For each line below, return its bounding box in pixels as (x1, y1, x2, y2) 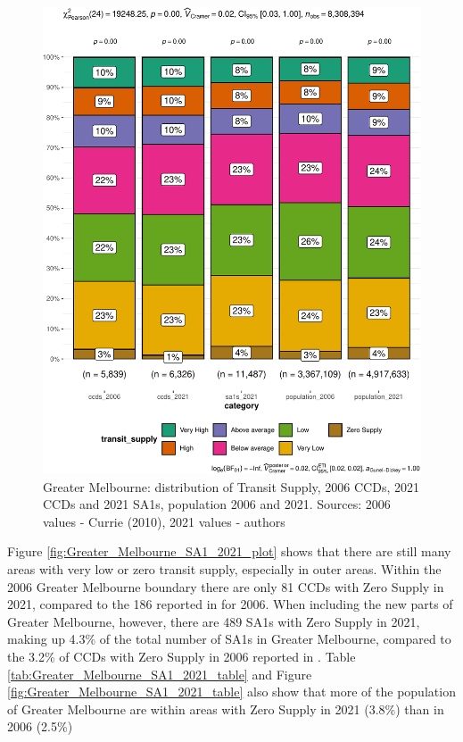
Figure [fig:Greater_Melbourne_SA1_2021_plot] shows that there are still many (7, 542, 451, 561)
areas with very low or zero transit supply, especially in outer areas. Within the (7, 560, 442, 579)
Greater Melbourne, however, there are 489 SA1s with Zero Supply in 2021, (7, 612, 420, 630)
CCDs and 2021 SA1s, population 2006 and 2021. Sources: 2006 (43, 495, 391, 513)
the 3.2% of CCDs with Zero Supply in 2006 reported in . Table (7, 647, 356, 666)
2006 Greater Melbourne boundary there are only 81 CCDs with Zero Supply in (7, 577, 444, 596)
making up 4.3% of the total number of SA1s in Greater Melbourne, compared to (7, 629, 451, 648)
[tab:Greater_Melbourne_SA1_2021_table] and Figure (7, 664, 312, 683)
